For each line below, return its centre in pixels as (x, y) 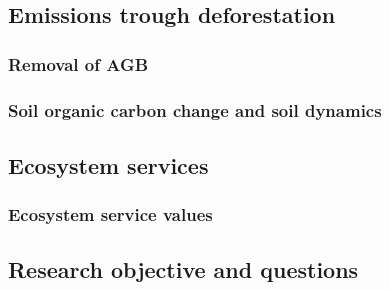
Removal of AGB (78, 63)
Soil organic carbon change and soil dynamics (195, 109)
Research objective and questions (183, 269)
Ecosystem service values (110, 214)
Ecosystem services (108, 164)
